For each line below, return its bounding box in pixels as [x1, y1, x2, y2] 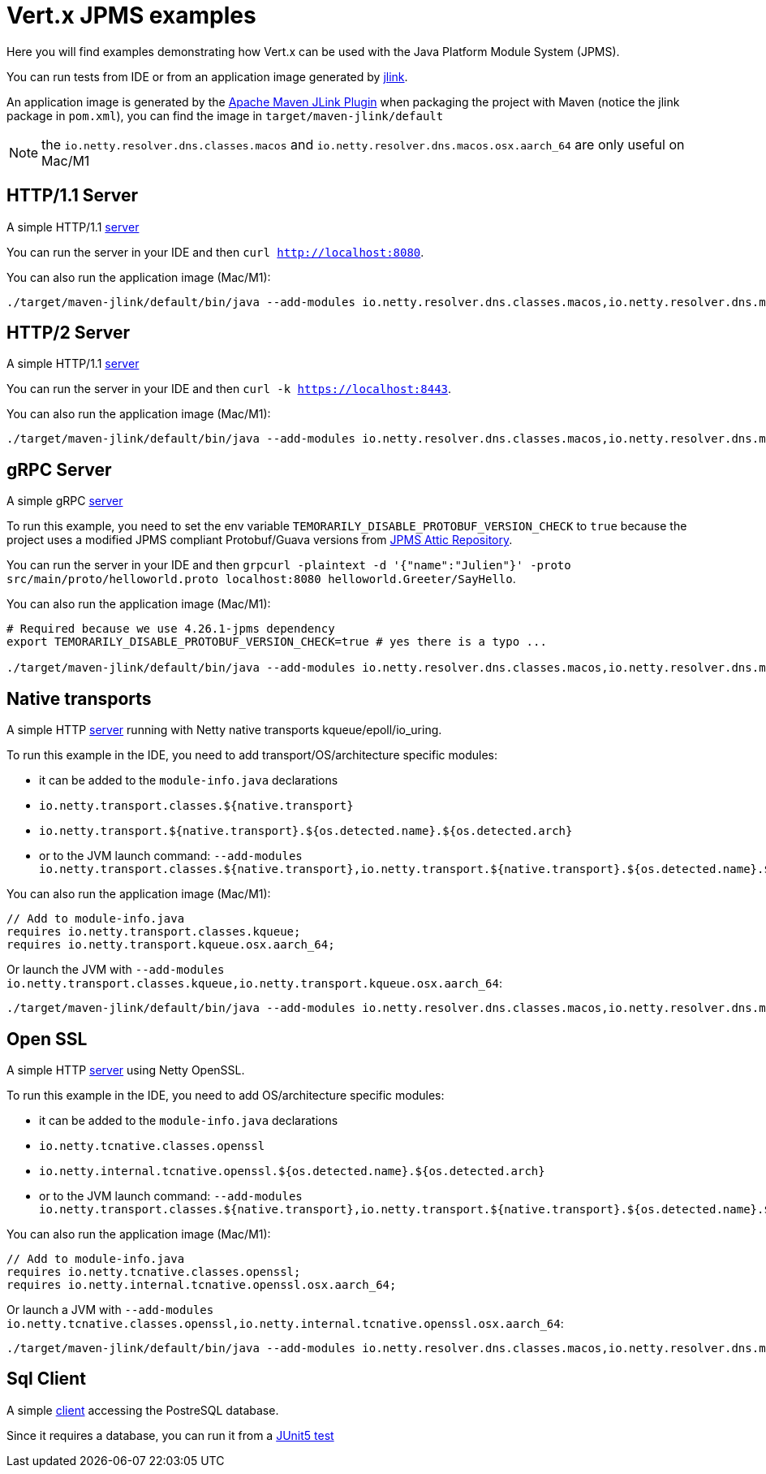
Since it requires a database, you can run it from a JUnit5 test [6, 1428, 334, 1442]
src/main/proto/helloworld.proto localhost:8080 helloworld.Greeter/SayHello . [6, 572, 516, 586]
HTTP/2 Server [6, 322, 131, 344]
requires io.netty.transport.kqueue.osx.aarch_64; [6, 938, 335, 952]
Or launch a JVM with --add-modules [6, 1302, 214, 1316]
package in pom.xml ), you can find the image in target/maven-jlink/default [6, 108, 444, 123]
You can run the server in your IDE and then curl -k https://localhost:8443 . [6, 382, 452, 396]
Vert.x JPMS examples [6, 2, 256, 29]
